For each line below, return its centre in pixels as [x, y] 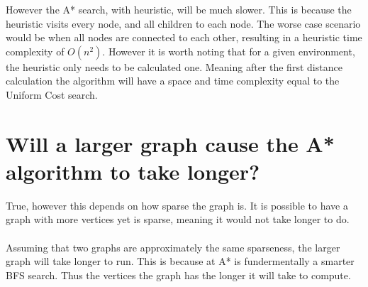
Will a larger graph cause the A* [170, 143]
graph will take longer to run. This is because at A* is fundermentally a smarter [180, 261]
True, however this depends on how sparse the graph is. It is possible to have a [177, 205]
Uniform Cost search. [52, 94]
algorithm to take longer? [133, 171]
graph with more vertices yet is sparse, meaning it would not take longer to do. [178, 219]
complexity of [35, 51]
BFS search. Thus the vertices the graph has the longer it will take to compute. [178, 275]
